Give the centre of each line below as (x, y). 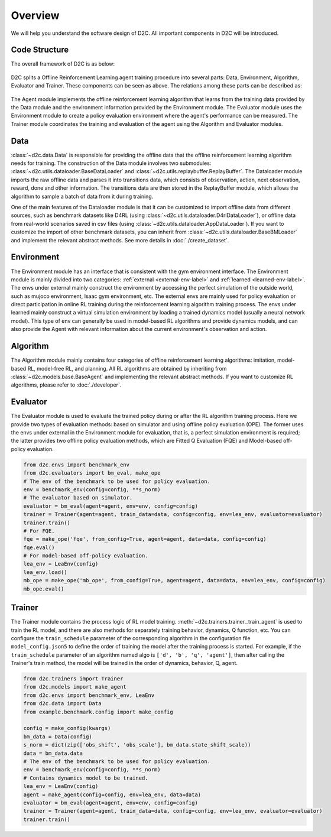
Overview (35, 15)
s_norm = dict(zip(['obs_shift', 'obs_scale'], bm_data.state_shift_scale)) (137, 745)
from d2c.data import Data (62, 704)
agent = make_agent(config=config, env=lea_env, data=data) (112, 794)
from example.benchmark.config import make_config (98, 712)
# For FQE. (39, 531)
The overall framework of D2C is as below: (63, 64)
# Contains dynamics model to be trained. (86, 778)
